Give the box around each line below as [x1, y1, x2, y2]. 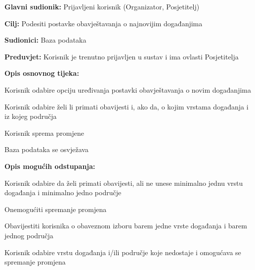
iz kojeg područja [4, 111, 57, 121]
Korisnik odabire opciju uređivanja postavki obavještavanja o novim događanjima [4, 84, 251, 95]
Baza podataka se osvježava [4, 144, 88, 155]
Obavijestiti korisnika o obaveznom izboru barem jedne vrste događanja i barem [4, 220, 247, 231]
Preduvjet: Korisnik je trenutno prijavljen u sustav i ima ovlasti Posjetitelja [4, 51, 239, 61]
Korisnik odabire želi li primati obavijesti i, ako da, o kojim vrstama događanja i [4, 101, 249, 111]
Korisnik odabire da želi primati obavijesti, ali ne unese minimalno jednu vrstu [4, 177, 243, 188]
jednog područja [4, 230, 53, 240]
